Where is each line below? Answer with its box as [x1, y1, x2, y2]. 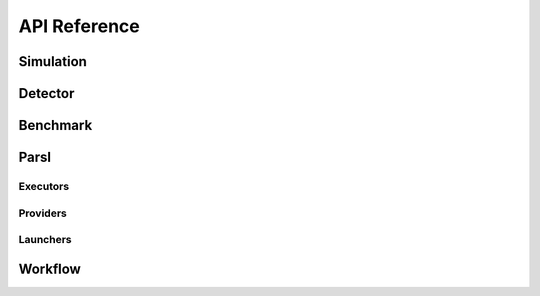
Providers [18, 206, 67, 220]
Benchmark [18, 117, 93, 134]
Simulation [18, 53, 87, 70]
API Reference [18, 15, 140, 37]
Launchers [18, 233, 72, 247]
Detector [18, 85, 75, 102]
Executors [18, 179, 70, 193]
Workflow [18, 260, 82, 277]
